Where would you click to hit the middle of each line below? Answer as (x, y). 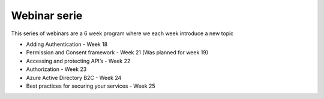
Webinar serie (47, 16)
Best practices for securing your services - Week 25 (91, 86)
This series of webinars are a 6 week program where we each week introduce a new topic (122, 33)
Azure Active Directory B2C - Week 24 (74, 78)
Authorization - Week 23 (56, 69)
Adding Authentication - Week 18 (67, 44)
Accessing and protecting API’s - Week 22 (78, 61)
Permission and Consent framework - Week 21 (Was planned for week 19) (117, 52)
